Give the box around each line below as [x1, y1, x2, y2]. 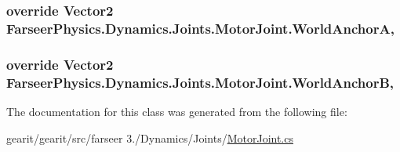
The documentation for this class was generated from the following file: [6, 103, 347, 119]
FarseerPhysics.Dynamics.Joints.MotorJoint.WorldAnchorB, [6, 72, 395, 92]
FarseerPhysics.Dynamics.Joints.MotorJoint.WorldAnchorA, [6, 18, 395, 38]
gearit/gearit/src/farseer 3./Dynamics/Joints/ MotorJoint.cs [6, 129, 293, 146]
